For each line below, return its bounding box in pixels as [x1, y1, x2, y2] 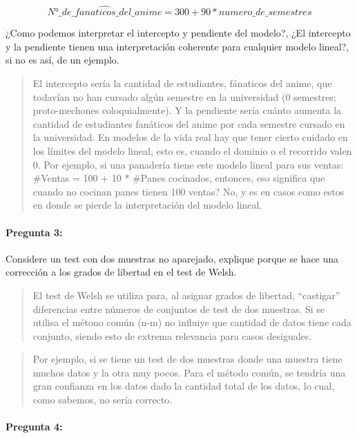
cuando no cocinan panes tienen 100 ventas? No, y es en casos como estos [32, 184, 345, 198]
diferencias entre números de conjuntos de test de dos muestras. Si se [32, 301, 325, 316]
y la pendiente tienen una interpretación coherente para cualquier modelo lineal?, [6, 39, 349, 53]
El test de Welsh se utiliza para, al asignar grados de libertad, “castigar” [32, 287, 340, 302]
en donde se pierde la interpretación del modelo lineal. [32, 198, 262, 212]
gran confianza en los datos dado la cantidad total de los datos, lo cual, [32, 379, 335, 393]
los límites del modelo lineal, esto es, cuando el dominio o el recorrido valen [32, 143, 352, 158]
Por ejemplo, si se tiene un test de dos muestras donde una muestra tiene [32, 352, 342, 366]
